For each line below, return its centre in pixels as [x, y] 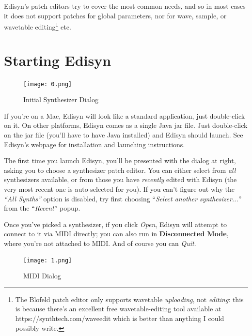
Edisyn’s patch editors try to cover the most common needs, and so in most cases [125, 6]
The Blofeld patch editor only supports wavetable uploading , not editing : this [129, 299]
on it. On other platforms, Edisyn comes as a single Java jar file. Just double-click [126, 125]
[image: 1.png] [48, 260]
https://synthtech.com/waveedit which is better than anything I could [120, 318]
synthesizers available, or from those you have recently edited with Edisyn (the [120, 179]
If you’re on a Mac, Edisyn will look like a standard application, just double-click [125, 115]
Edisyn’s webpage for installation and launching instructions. [94, 144]
